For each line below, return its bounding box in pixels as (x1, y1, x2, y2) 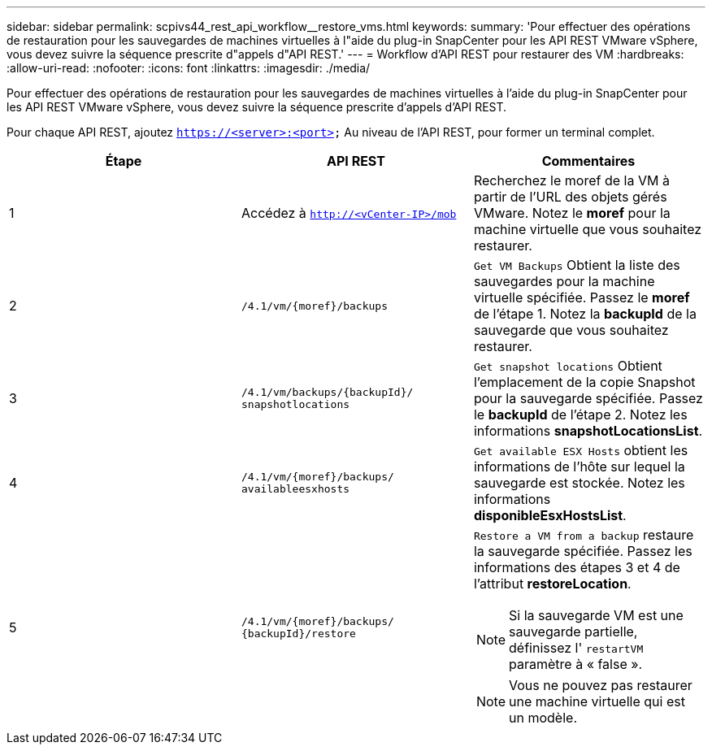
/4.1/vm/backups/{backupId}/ (241, 386, 414, 398)
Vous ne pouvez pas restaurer (509, 677, 692, 693)
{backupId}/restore (241, 627, 356, 640)
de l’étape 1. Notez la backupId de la (473, 306, 697, 322)
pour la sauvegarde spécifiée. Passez (473, 390, 703, 406)
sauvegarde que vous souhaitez (473, 322, 669, 338)
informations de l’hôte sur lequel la (473, 458, 685, 475)
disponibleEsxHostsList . (473, 507, 627, 523)
